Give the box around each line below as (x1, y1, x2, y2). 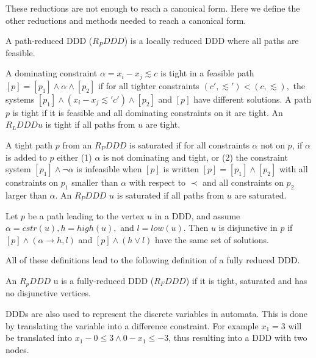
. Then (183, 221, 209, 234)
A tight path (5, 139, 53, 152)
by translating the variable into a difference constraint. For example (5, 319, 259, 332)
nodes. (5, 343, 29, 356)
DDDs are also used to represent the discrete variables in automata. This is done (5, 307, 307, 320)
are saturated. (234, 189, 287, 201)
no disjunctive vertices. (5, 287, 91, 299)
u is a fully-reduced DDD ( (53, 274, 154, 287)
